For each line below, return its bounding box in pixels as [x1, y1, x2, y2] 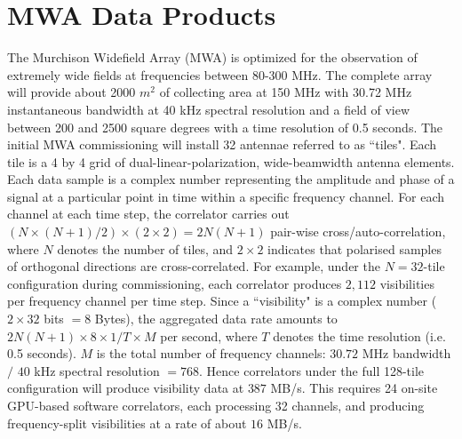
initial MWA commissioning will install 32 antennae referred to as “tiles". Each [7, 135, 437, 154]
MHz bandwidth [362, 344, 451, 363]
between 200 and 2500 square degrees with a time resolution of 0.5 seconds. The [7, 117, 443, 136]
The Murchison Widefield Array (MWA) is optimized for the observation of [7, 48, 418, 67]
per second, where [160, 326, 258, 345]
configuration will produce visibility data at [7, 379, 244, 397]
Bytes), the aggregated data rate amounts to [94, 309, 338, 328]
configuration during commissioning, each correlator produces [7, 274, 342, 292]
